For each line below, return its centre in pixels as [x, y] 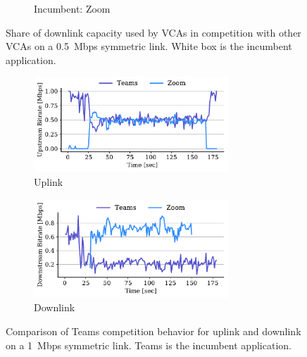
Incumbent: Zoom [72, 8]
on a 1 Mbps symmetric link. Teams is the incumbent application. [149, 345]
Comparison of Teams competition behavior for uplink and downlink [153, 331]
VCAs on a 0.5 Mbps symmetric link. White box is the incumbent [149, 46]
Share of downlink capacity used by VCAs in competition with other [153, 32]
